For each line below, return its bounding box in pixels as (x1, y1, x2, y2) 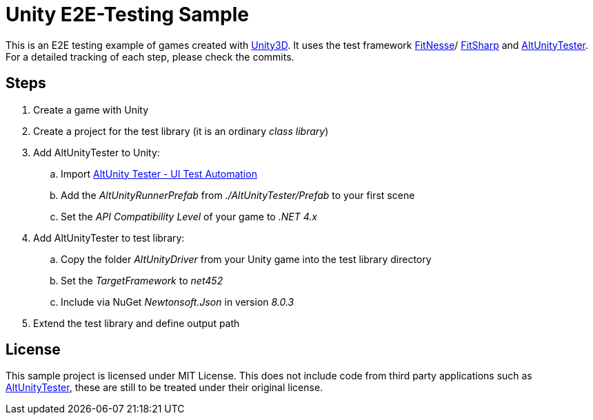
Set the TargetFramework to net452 (61, 274, 223, 286)
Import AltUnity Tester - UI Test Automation (61, 167, 257, 180)
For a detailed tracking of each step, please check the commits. (6, 50, 294, 63)
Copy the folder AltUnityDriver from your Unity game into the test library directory (61, 253, 432, 265)
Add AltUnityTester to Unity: (33, 146, 160, 158)
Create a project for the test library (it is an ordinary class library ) (33, 125, 329, 137)
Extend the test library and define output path (33, 317, 240, 329)
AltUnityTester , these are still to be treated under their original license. (6, 381, 323, 394)
